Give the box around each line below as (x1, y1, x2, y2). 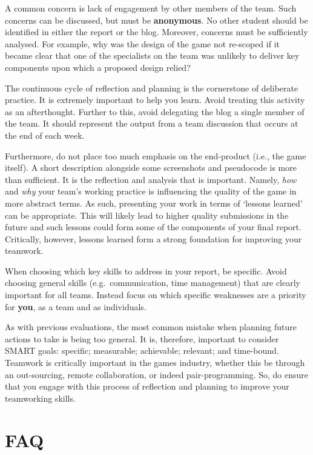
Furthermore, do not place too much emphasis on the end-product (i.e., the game (5, 149, 306, 162)
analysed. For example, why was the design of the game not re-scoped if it (5, 37, 280, 50)
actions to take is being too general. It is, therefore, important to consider (5, 332, 279, 345)
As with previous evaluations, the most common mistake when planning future (5, 320, 297, 333)
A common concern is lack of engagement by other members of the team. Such (5, 2, 297, 14)
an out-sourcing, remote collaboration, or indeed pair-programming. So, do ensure (5, 368, 309, 380)
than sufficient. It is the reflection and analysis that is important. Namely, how (5, 173, 297, 185)
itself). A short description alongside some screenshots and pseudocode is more (5, 161, 297, 174)
